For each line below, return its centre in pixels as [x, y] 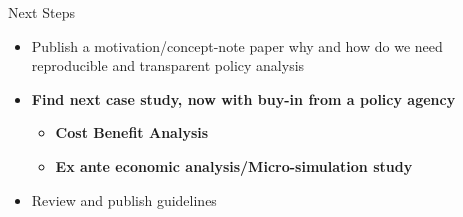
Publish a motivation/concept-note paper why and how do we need [237, 45]
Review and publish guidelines [124, 199]
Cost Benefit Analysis [132, 132]
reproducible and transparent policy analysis [168, 65]
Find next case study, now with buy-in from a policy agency [243, 98]
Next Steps [41, 12]
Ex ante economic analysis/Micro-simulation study [234, 165]
